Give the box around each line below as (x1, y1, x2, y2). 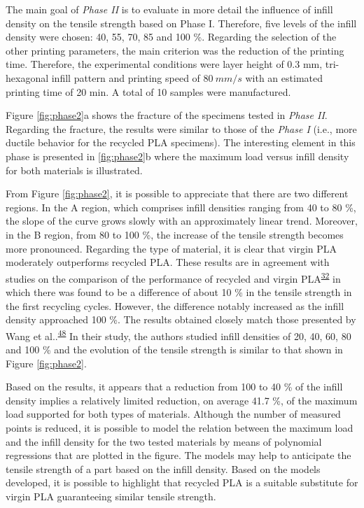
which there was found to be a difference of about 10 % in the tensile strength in (6, 284, 352, 299)
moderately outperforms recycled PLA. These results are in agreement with (6, 255, 330, 269)
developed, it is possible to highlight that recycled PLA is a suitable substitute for (6, 475, 358, 490)
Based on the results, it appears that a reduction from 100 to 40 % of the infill (6, 379, 343, 394)
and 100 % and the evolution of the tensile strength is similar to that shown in (6, 341, 343, 356)
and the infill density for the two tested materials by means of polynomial (6, 434, 322, 449)
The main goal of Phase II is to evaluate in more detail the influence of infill (6, 2, 333, 16)
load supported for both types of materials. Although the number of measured (6, 407, 341, 421)
